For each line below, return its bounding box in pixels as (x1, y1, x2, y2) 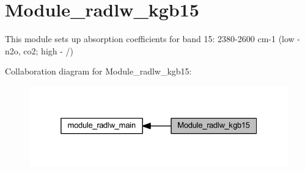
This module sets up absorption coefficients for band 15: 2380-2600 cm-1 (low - (5, 32, 301, 45)
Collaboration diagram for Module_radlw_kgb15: (5, 65, 192, 78)
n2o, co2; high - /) (5, 44, 73, 57)
